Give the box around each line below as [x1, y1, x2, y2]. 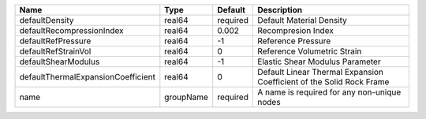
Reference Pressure [257, 35, 331, 46]
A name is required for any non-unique [257, 87, 402, 98]
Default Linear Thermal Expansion [257, 67, 384, 77]
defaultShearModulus [19, 56, 100, 67]
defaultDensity [19, 15, 74, 25]
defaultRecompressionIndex [19, 25, 124, 35]
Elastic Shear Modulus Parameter [257, 56, 382, 67]
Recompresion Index [257, 25, 334, 35]
